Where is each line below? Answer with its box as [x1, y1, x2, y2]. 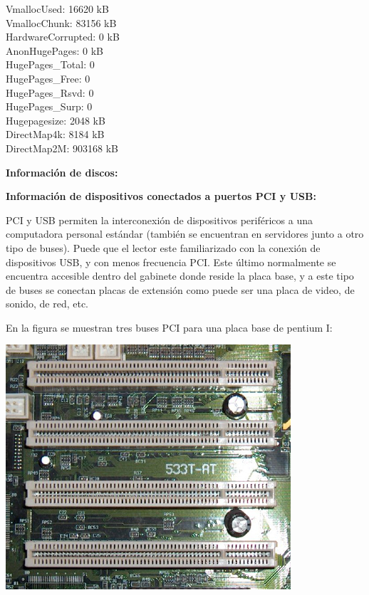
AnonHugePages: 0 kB [6, 43, 103, 58]
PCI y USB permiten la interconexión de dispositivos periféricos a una [6, 212, 313, 227]
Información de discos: [6, 164, 118, 179]
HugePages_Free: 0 [6, 70, 90, 85]
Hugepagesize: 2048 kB [6, 112, 105, 127]
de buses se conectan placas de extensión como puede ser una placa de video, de [6, 282, 355, 297]
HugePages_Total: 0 [6, 57, 95, 72]
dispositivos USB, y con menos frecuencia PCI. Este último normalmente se [6, 254, 336, 269]
